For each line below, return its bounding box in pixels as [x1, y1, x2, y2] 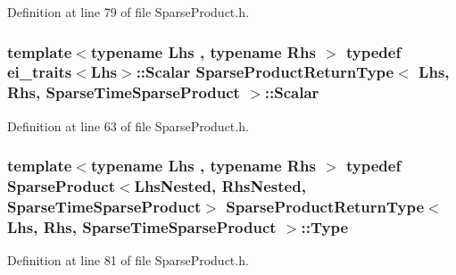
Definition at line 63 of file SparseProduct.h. [7, 116, 249, 135]
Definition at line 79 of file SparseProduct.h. [7, 3, 249, 21]
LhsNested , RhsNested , [134, 175, 306, 197]
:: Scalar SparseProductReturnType [136, 61, 394, 83]
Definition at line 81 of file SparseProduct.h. [7, 251, 249, 270]
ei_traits [7, 61, 72, 83]
